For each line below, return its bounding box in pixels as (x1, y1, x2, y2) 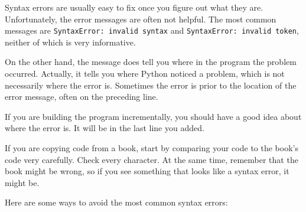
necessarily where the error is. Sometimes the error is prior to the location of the (5, 79, 297, 91)
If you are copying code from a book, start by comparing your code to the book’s (5, 142, 298, 154)
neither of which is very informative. (5, 35, 136, 48)
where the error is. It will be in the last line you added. (5, 122, 204, 134)
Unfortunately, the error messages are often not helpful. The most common (5, 12, 276, 25)
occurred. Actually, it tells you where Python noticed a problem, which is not (5, 67, 285, 80)
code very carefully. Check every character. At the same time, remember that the (5, 153, 298, 165)
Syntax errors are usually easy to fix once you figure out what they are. (5, 1, 263, 13)
